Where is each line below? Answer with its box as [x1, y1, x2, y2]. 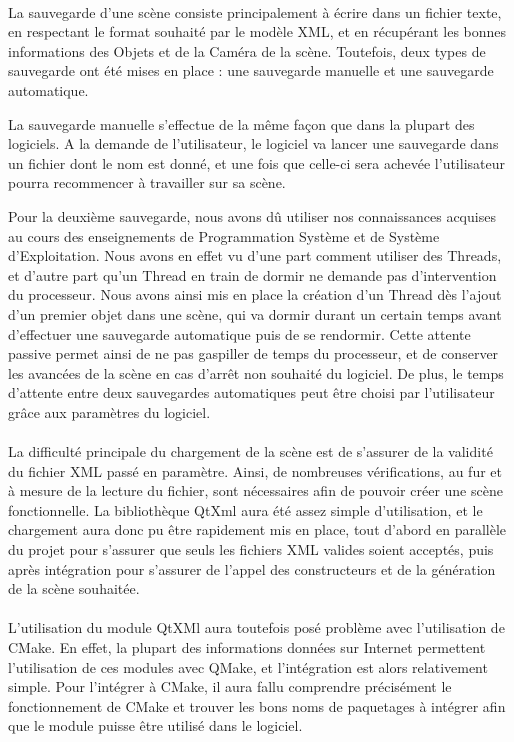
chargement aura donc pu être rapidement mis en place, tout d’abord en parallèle [8, 519, 507, 540]
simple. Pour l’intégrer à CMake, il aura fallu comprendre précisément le [8, 676, 452, 697]
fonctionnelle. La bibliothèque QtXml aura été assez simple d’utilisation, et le [8, 499, 483, 520]
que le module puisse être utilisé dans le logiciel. [8, 715, 303, 736]
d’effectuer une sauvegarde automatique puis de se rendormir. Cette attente [8, 323, 471, 344]
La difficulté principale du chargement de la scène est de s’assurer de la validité [8, 441, 493, 462]
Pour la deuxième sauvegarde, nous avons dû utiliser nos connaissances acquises [8, 205, 496, 226]
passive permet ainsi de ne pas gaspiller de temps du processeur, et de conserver [8, 343, 499, 364]
